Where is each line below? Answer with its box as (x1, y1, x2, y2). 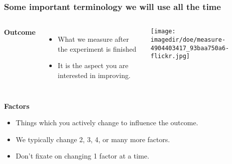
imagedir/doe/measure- (150, 36, 226, 43)
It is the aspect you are (58, 60, 128, 71)
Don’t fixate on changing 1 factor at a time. (15, 151, 149, 161)
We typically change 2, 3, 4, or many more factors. (15, 134, 170, 144)
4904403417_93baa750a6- (150, 44, 229, 52)
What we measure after (58, 34, 129, 44)
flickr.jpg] (150, 53, 190, 60)
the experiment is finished (58, 43, 136, 54)
